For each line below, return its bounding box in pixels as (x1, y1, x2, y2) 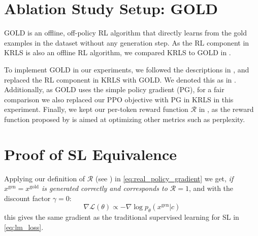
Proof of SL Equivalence (4, 143, 177, 164)
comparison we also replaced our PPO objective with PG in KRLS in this (4, 94, 234, 104)
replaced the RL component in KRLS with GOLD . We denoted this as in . (4, 74, 236, 85)
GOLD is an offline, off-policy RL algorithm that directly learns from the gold (4, 27, 247, 38)
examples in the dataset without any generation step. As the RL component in (4, 37, 249, 48)
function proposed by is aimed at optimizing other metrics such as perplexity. (4, 113, 245, 124)
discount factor (4, 192, 51, 203)
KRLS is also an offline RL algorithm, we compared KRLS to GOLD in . (4, 47, 231, 58)
